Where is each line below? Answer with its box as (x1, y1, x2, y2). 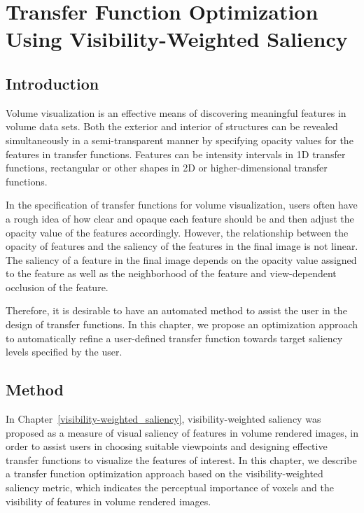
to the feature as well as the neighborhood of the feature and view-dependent (6, 266, 337, 281)
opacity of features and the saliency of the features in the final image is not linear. (6, 239, 358, 253)
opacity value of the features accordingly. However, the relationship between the (6, 225, 349, 239)
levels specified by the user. (6, 344, 122, 359)
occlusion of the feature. (6, 279, 108, 294)
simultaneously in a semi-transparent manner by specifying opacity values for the (6, 132, 353, 147)
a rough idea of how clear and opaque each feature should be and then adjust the (6, 211, 354, 225)
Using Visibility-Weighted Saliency (6, 24, 348, 53)
